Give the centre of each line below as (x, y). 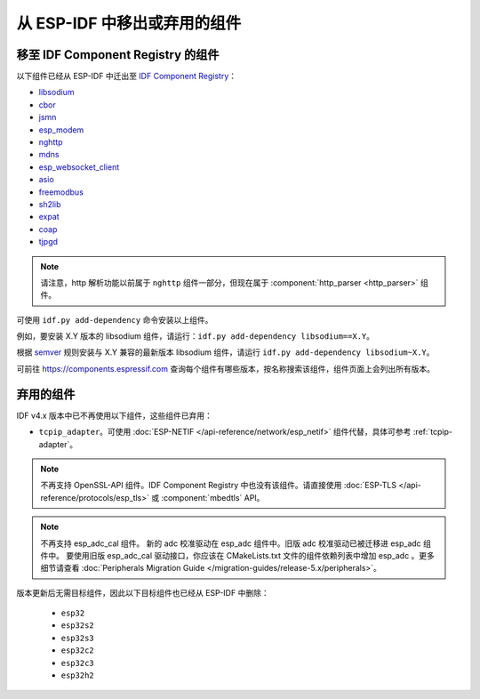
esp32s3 (78, 638)
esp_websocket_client (79, 167)
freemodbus (61, 192)
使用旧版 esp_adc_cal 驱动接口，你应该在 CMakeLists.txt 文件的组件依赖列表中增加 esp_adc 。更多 (254, 555)
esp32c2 (78, 651)
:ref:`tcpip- (433, 432)
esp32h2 (78, 675)
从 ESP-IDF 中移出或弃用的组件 (129, 23)
